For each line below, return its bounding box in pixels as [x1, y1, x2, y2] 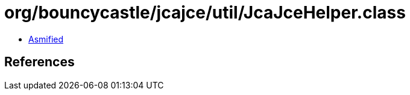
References [4, 54, 75, 70]
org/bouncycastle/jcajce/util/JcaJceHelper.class [4, 2, 406, 23]
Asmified [28, 33, 64, 44]
